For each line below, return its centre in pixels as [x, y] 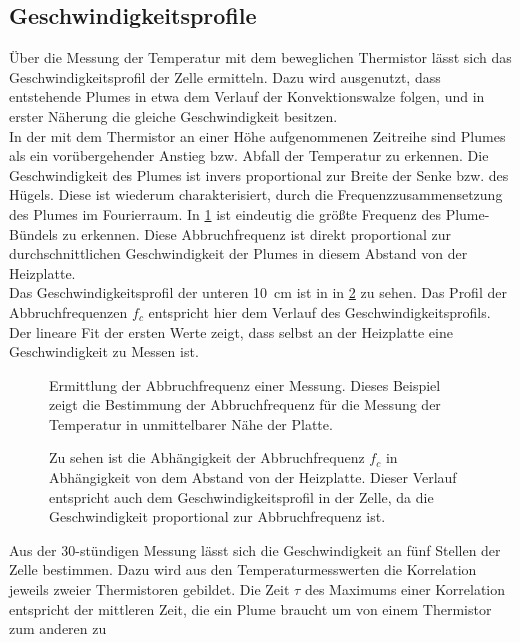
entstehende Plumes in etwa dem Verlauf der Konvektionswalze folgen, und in [247, 96]
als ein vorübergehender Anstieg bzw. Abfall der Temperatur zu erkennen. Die [249, 155]
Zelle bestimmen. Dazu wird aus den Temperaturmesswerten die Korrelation [243, 569]
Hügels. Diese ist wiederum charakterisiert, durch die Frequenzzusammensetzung [256, 194]
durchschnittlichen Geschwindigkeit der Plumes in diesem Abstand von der [238, 253]
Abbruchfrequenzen [68, 311]
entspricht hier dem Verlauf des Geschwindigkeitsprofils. [319, 311]
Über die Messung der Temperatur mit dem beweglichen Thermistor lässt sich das [260, 57]
